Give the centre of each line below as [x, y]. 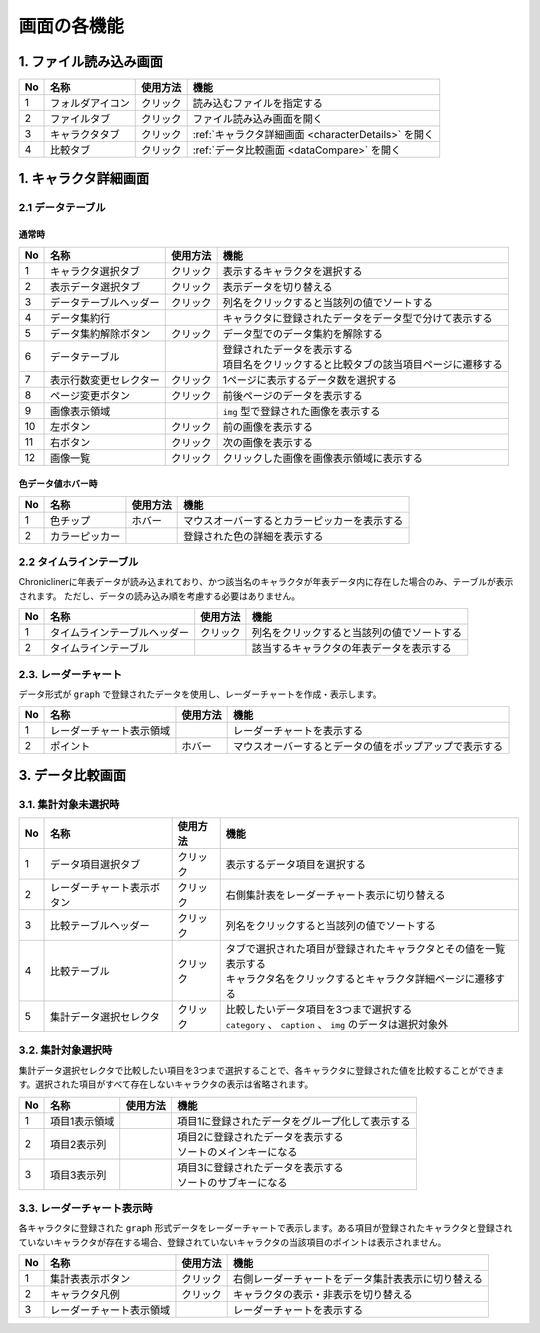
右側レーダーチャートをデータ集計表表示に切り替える [358, 1279]
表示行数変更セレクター [105, 380]
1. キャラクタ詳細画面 [84, 178]
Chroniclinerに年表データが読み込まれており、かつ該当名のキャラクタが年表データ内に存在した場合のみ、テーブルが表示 [266, 582]
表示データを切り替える [278, 287]
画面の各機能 [71, 26]
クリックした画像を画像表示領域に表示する [323, 458]
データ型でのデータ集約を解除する [303, 333]
